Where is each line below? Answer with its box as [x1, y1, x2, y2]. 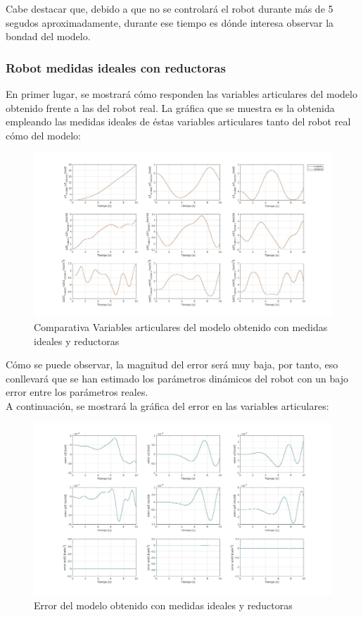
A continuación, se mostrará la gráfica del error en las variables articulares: [6, 398, 329, 413]
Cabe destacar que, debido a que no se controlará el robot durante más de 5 [6, 1, 333, 15]
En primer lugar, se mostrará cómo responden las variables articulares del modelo [6, 87, 357, 101]
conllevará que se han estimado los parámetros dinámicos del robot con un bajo [6, 370, 349, 385]
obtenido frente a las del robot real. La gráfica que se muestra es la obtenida [6, 100, 335, 115]
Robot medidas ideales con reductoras [6, 58, 226, 76]
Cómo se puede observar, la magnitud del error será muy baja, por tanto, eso [6, 357, 338, 372]
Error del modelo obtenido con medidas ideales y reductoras [34, 597, 293, 612]
